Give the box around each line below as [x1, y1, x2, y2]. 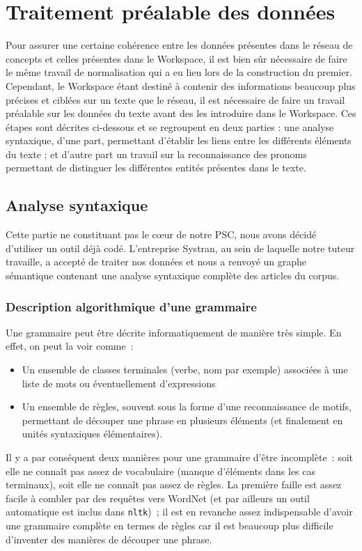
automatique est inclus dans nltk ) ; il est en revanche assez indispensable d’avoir [6, 504, 353, 519]
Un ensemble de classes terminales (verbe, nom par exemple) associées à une [22, 362, 348, 377]
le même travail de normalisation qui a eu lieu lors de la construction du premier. [6, 65, 352, 79]
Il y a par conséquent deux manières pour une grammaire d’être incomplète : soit [6, 450, 353, 465]
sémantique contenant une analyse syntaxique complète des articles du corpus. [6, 268, 340, 283]
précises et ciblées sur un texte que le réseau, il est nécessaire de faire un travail [6, 92, 345, 107]
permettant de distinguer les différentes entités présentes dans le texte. [6, 160, 306, 175]
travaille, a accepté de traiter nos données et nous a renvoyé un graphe [6, 254, 307, 269]
